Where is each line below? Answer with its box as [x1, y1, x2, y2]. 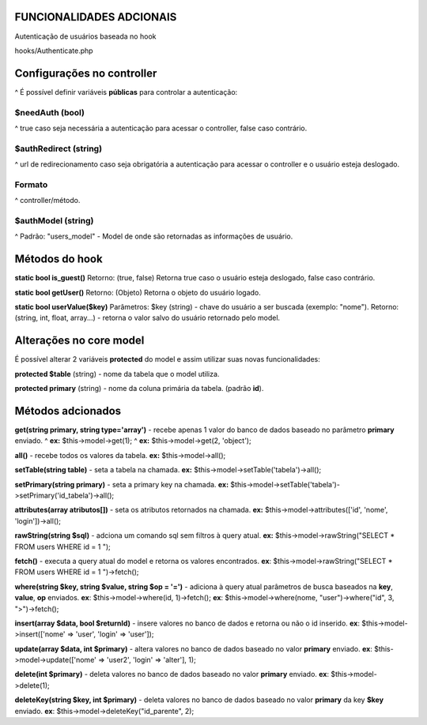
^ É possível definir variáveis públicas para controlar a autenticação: [14, 87, 238, 96]
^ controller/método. [14, 196, 81, 205]
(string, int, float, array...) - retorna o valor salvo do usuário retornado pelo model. [14, 313, 281, 323]
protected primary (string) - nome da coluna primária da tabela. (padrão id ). [14, 384, 264, 393]
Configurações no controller [14, 66, 157, 80]
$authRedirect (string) [14, 143, 103, 154]
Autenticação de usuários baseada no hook [14, 32, 157, 41]
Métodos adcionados [14, 404, 122, 418]
